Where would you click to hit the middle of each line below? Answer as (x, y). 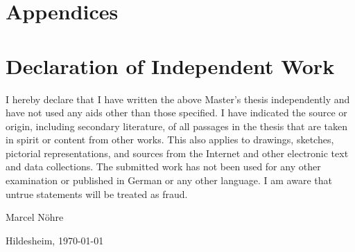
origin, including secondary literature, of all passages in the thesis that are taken (177, 126)
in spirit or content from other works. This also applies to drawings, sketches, (170, 139)
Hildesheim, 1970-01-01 (55, 240)
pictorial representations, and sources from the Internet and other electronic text (177, 153)
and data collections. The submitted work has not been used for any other (163, 166)
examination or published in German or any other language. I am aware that (169, 180)
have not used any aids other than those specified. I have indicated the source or (176, 112)
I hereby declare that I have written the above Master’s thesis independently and (178, 99)
